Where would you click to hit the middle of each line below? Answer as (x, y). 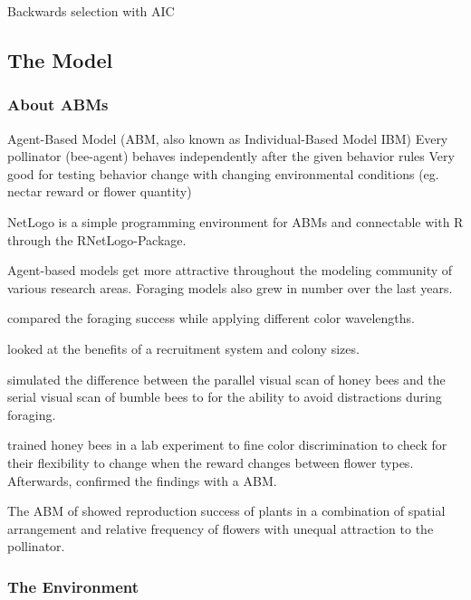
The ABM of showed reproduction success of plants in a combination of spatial (226, 511)
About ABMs (58, 105)
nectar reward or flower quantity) (100, 191)
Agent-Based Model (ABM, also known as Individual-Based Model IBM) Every (228, 138)
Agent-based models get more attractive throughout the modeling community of (230, 270)
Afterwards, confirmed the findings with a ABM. (142, 480)
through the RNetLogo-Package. (97, 239)
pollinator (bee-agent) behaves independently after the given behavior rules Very (231, 156)
